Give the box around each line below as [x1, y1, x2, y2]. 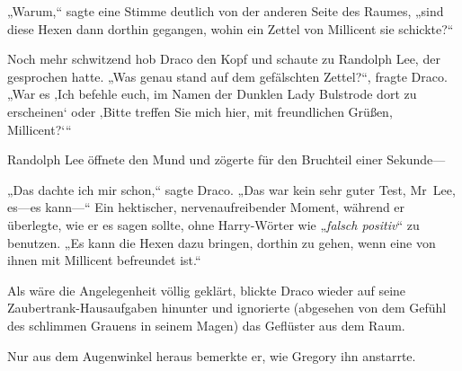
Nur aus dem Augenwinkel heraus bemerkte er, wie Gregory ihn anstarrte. [7, 346, 416, 365]
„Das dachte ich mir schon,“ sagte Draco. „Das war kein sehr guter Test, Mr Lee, [7, 180, 456, 199]
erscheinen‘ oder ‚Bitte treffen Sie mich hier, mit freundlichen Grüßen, [7, 102, 393, 120]
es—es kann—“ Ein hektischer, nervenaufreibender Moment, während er [7, 198, 405, 216]
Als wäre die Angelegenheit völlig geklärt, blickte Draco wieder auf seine [7, 280, 406, 299]
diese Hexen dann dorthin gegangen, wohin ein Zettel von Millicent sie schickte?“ [7, 19, 454, 38]
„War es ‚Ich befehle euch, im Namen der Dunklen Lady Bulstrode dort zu [7, 84, 417, 103]
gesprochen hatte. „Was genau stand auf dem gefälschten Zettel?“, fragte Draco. [7, 66, 448, 85]
